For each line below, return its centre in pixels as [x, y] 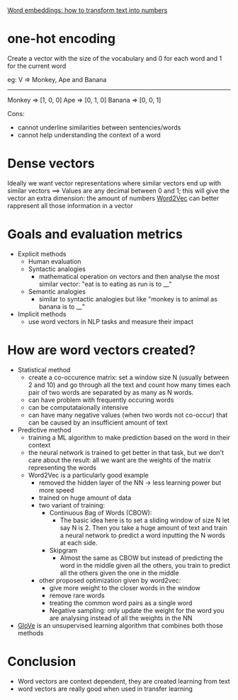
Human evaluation [55, 261]
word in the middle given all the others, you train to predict [145, 565]
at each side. [79, 543]
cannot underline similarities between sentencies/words [99, 127]
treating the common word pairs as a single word [121, 603]
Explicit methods [42, 253]
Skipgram [63, 550]
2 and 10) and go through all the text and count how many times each [129, 384]
